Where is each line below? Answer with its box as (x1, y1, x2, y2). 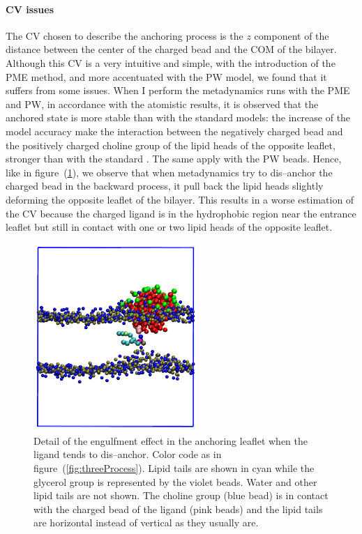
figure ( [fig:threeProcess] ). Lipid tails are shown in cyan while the (33, 460, 315, 475)
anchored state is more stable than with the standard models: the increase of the (6, 110, 351, 125)
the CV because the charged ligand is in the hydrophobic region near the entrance (6, 206, 356, 220)
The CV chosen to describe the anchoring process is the (6, 28, 243, 43)
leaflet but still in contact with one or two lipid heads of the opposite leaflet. (6, 220, 333, 234)
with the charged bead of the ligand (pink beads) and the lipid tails (33, 501, 323, 516)
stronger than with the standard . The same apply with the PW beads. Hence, (6, 151, 342, 166)
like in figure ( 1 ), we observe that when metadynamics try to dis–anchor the (6, 165, 333, 179)
